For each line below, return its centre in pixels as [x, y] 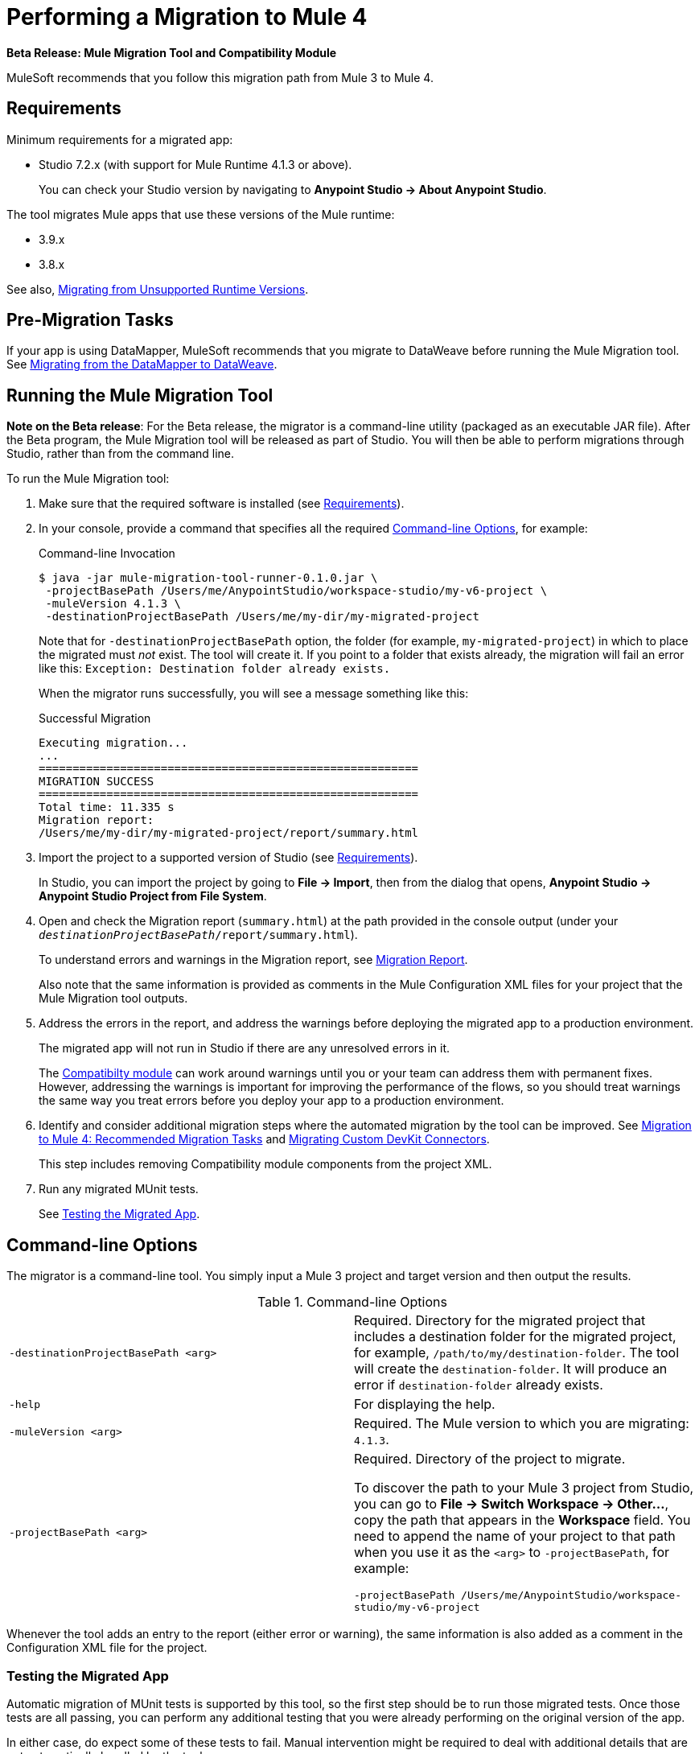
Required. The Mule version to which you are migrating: [522, 1424]
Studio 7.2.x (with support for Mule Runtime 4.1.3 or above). [195, 164]
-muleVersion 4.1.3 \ [113, 604]
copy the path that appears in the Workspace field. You [522, 1520]
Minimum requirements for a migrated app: [120, 139]
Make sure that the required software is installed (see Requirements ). [222, 504]
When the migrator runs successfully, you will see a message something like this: [254, 694]
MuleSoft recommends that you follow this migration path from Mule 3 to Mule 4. [220, 77]
